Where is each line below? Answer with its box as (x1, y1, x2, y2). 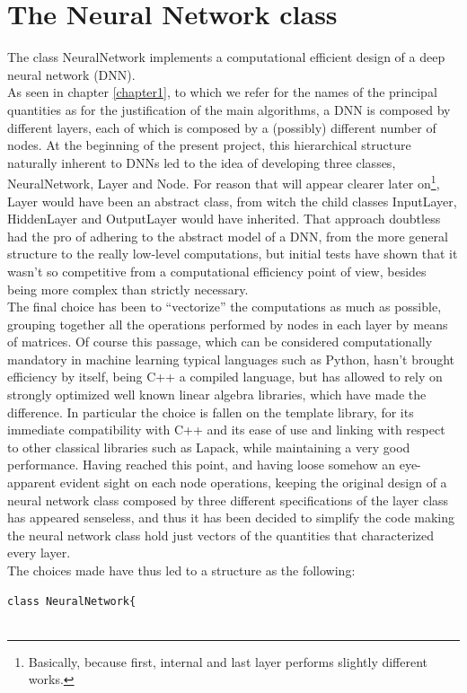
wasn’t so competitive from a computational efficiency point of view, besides (7, 261, 427, 280)
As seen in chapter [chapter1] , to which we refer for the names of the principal (7, 83, 437, 101)
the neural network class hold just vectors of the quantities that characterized (7, 525, 435, 544)
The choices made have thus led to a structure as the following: (7, 561, 356, 579)
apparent (7, 473, 57, 492)
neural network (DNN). (7, 65, 136, 83)
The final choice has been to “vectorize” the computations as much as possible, (7, 297, 442, 316)
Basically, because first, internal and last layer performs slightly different (28, 652, 428, 671)
